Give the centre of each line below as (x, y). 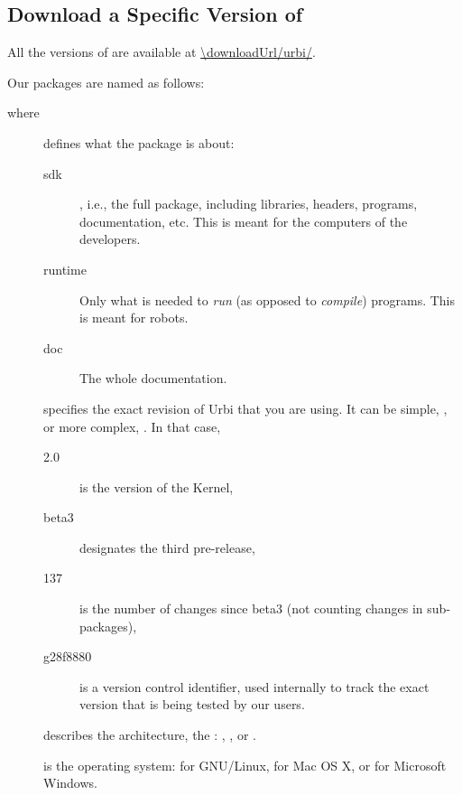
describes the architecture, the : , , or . (150, 735)
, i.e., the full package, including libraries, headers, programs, (249, 204)
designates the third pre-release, (167, 547)
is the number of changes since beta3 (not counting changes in (251, 608)
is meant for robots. (134, 318)
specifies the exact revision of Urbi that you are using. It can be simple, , (245, 408)
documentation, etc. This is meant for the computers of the (244, 221)
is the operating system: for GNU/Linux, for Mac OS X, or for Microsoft (245, 765)
